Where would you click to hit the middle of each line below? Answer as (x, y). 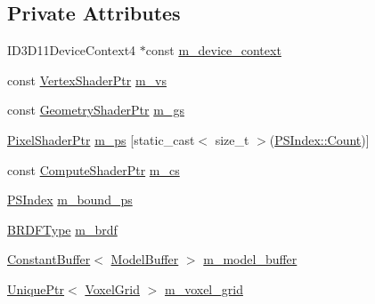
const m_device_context (213, 50)
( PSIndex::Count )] (319, 139)
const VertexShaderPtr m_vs (87, 80)
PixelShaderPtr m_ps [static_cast (101, 139)
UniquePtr (36, 288)
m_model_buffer (250, 259)
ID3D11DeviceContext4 (72, 50)
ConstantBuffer (49, 259)
